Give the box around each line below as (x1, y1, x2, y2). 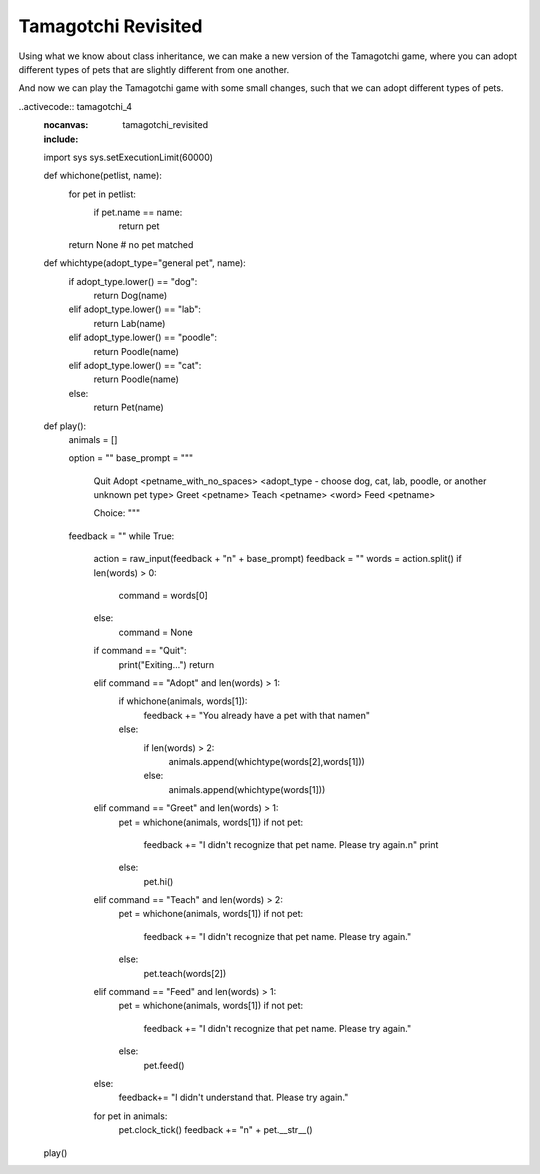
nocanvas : (43, 119, 89, 131)
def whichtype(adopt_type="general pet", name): (43, 257, 247, 269)
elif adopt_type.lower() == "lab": (68, 303, 202, 315)
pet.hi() (143, 875, 174, 887)
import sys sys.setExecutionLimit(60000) (43, 151, 214, 163)
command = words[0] (118, 590, 209, 602)
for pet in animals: (93, 1110, 168, 1122)
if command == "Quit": (93, 645, 187, 657)
